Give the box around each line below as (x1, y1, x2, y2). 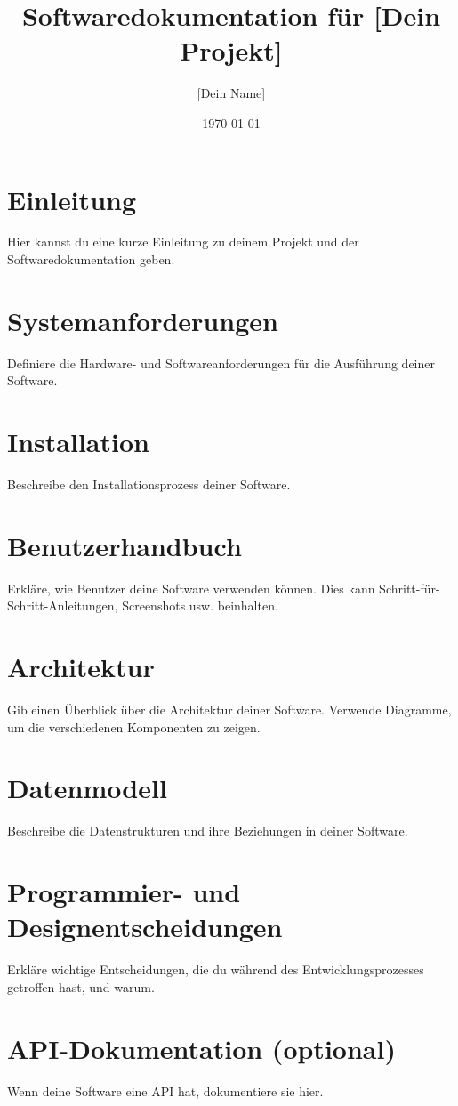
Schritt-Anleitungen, (7, 596, 118, 615)
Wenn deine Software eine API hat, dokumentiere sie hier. (7, 1081, 324, 1100)
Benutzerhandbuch (7, 527, 242, 563)
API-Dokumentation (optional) (7, 1029, 396, 1066)
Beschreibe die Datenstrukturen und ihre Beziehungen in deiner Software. (7, 821, 408, 840)
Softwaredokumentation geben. (7, 250, 175, 269)
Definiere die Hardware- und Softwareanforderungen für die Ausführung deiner (7, 353, 435, 372)
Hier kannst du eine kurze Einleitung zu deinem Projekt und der (7, 232, 359, 251)
